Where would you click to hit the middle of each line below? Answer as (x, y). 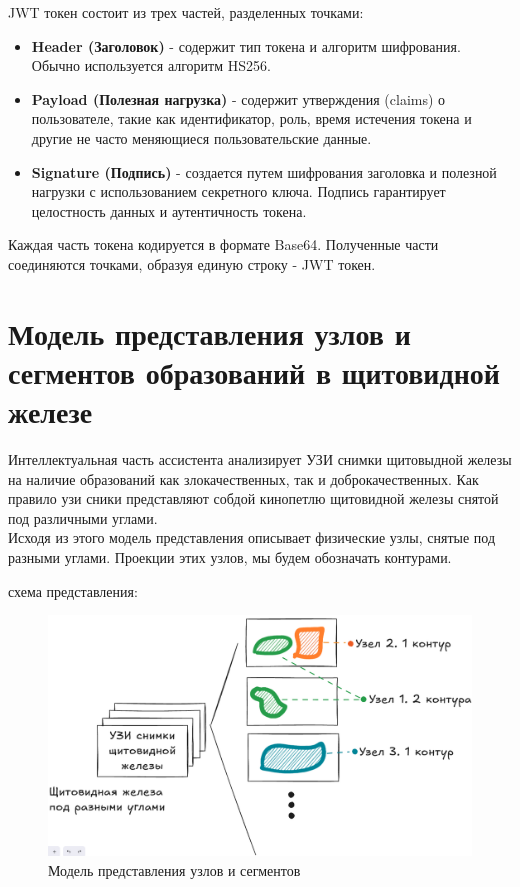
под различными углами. (83, 517)
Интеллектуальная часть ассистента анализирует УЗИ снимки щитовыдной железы (260, 459)
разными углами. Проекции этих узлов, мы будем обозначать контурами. (230, 557)
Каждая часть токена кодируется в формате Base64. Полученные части (223, 244)
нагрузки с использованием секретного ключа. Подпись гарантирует (238, 191)
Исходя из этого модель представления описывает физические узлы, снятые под (252, 537)
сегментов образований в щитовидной (254, 371)
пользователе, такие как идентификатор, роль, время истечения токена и (251, 118)
